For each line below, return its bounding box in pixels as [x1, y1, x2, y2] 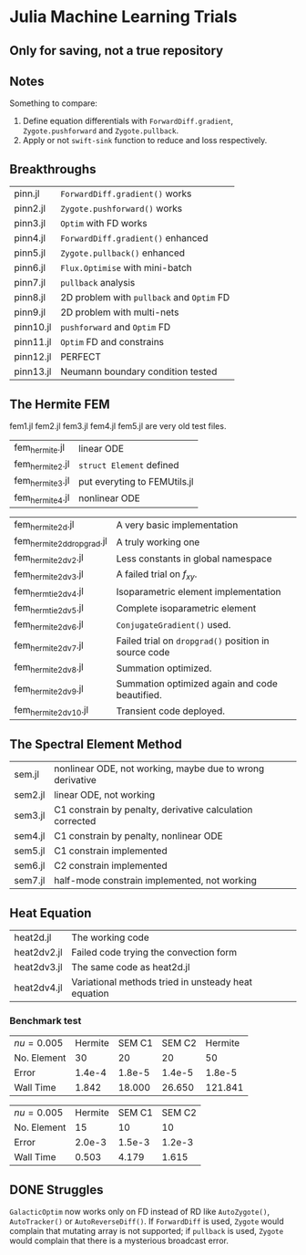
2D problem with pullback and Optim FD [60, 291, 230, 304]
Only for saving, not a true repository [9, 43, 224, 58]
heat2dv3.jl [14, 961, 63, 974]
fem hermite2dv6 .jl [14, 618, 84, 633]
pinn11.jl [14, 336, 52, 349]
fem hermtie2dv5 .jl [14, 601, 84, 615]
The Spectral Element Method [9, 737, 182, 752]
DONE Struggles [9, 1182, 104, 1197]
